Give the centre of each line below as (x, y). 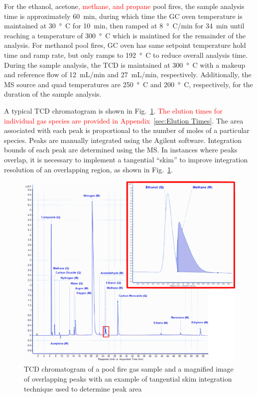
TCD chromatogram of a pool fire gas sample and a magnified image (129, 369)
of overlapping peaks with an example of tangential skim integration (128, 379)
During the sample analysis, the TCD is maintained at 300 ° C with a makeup (125, 65)
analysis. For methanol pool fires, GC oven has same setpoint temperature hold (125, 45)
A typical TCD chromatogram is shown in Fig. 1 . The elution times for (113, 110)
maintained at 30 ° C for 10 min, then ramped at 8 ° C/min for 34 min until (124, 26)
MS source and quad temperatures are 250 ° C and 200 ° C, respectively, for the (128, 84)
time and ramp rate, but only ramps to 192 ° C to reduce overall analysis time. (126, 55)
